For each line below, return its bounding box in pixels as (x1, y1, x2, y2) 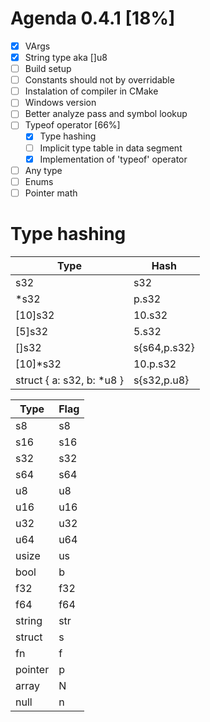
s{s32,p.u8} (133, 373, 190, 387)
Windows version (24, 97, 97, 109)
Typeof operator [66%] (24, 119, 121, 131)
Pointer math (24, 187, 78, 199)
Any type (24, 164, 63, 176)
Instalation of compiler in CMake (24, 85, 159, 97)
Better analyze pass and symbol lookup (24, 108, 188, 120)
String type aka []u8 (24, 52, 108, 63)
